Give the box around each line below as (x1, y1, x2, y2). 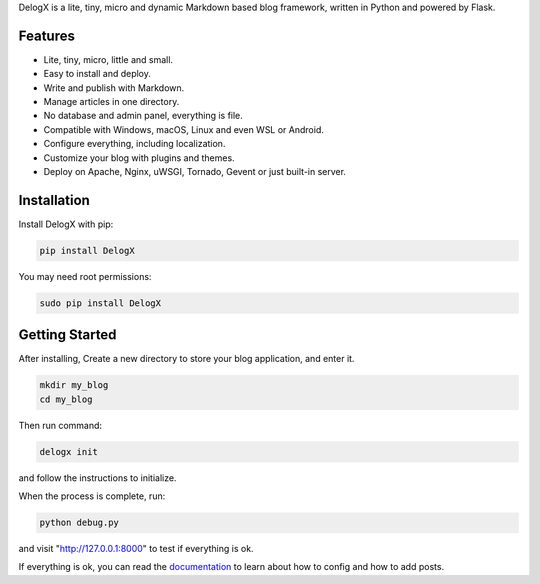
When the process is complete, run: (18, 490, 166, 502)
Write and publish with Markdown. (43, 81, 185, 94)
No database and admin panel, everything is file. (43, 110, 244, 122)
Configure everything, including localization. (43, 138, 226, 150)
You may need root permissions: (18, 270, 152, 282)
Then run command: (18, 419, 103, 431)
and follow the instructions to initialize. (18, 471, 177, 484)
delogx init (39, 446, 99, 457)
